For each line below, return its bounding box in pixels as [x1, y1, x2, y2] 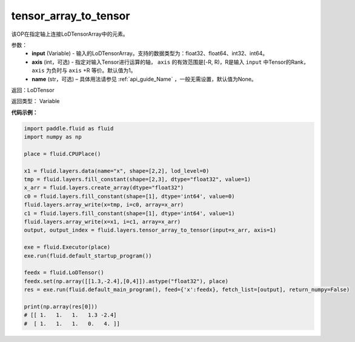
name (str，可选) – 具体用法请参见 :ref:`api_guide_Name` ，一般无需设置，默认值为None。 [32, 75, 257, 82]
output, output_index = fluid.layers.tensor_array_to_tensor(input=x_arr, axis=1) [24, 227, 277, 233]
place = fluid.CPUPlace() [24, 150, 101, 157]
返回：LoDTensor [11, 86, 55, 93]
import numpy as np [24, 133, 82, 141]
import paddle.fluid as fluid [24, 125, 114, 132]
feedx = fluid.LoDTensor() [24, 269, 104, 276]
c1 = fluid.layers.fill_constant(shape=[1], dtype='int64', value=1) [24, 210, 235, 216]
